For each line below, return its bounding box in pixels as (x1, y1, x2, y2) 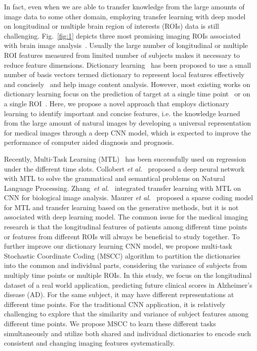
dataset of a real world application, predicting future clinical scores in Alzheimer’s (4, 279, 253, 290)
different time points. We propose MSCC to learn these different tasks (4, 318, 216, 328)
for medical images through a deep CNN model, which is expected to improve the (4, 127, 251, 137)
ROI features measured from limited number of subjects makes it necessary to (4, 49, 240, 60)
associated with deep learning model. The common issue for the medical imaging (4, 212, 248, 222)
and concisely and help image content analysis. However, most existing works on (4, 79, 251, 89)
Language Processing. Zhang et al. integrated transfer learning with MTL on (4, 182, 241, 193)
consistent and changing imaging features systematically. (4, 338, 175, 348)
